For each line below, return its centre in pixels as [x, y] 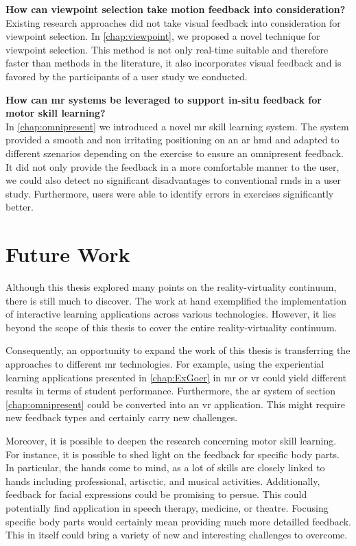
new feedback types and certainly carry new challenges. [122, 417]
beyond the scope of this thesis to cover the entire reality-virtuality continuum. [171, 327]
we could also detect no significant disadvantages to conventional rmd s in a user [173, 180]
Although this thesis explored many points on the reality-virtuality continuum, [171, 287]
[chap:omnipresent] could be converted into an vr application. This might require [176, 404]
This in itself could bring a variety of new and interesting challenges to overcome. [177, 535]
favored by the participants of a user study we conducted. [127, 76]
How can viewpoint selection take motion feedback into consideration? [176, 9]
